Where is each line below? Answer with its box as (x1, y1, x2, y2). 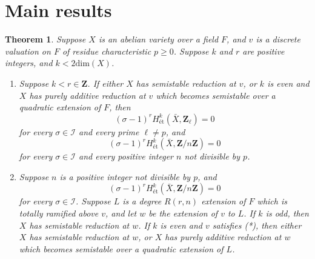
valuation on (5, 44, 51, 57)
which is (257, 195, 287, 207)
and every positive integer (79, 150, 174, 163)
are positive (242, 44, 285, 57)
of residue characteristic (62, 44, 151, 57)
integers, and (5, 56, 53, 69)
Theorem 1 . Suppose (5, 33, 86, 45)
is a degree (122, 195, 162, 207)
